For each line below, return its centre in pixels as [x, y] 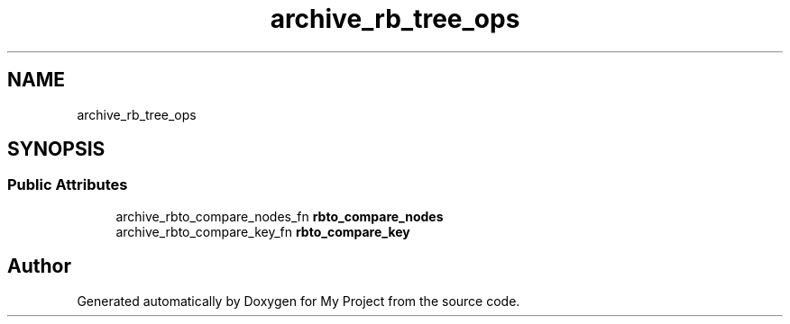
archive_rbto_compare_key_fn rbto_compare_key [263, 231]
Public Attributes [68, 185]
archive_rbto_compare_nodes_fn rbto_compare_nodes [280, 216]
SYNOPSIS [56, 149]
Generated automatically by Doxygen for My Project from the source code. [299, 301]
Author [39, 266]
